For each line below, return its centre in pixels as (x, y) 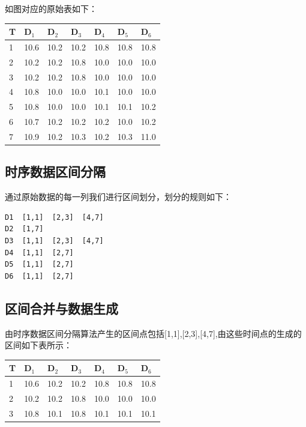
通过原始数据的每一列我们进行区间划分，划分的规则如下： (118, 197)
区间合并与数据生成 (61, 308)
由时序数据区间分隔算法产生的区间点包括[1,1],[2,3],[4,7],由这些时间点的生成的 (153, 333)
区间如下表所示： (38, 345)
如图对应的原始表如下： (51, 8)
